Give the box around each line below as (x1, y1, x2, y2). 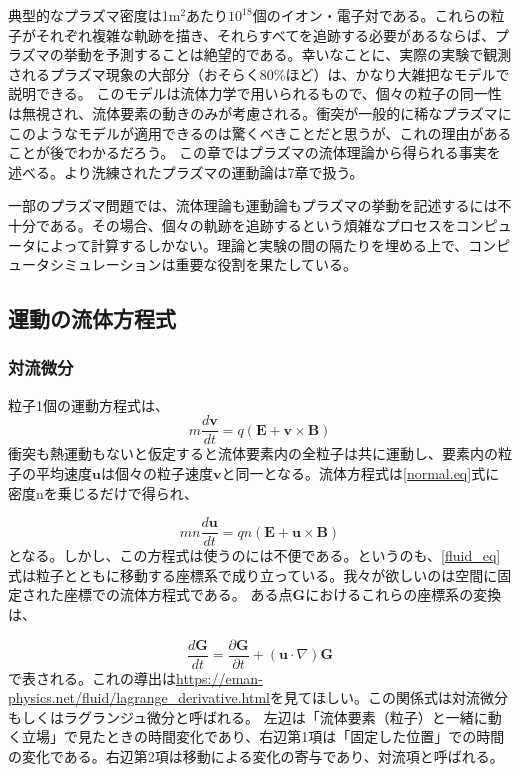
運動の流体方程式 (8, 303, 176, 334)
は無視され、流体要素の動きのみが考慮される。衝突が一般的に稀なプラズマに (8, 102, 512, 123)
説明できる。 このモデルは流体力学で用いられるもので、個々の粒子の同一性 (8, 83, 502, 104)
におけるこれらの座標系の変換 (305, 584, 502, 605)
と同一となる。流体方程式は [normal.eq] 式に (221, 462, 500, 483)
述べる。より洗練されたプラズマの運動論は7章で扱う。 (8, 161, 364, 182)
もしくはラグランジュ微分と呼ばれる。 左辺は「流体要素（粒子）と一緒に (8, 706, 488, 727)
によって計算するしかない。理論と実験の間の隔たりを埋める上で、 (35, 234, 469, 255)
